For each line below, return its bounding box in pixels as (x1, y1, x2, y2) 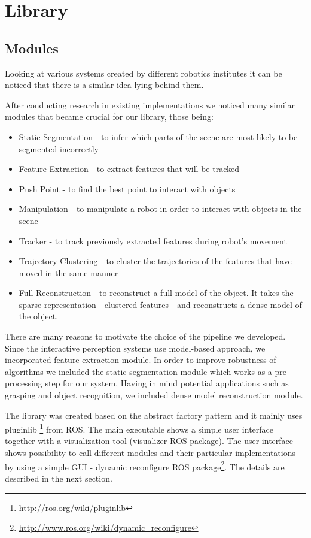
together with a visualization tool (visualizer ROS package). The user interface (5, 434, 294, 447)
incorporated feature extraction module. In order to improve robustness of (5, 353, 276, 366)
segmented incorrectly (19, 142, 99, 155)
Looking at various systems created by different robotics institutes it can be (5, 67, 282, 79)
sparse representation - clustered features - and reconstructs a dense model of (19, 298, 302, 310)
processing (5, 377, 42, 389)
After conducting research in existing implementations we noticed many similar (5, 98, 295, 111)
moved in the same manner (19, 266, 118, 279)
